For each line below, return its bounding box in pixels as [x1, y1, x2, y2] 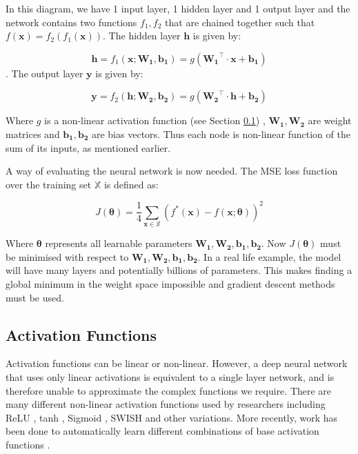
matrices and [6, 126, 60, 141]
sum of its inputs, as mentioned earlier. [6, 140, 171, 155]
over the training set [6, 177, 92, 191]
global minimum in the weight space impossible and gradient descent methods [6, 276, 335, 290]
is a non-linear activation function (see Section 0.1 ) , [44, 113, 266, 128]
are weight [308, 113, 352, 128]
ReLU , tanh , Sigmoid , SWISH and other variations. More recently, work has [6, 410, 338, 424]
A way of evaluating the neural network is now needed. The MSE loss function [6, 164, 338, 178]
